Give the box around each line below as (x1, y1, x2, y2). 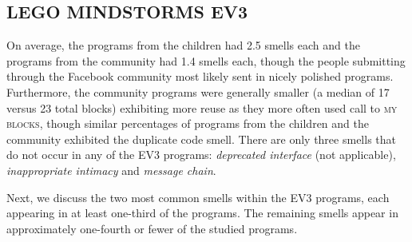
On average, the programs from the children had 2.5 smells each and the (6, 37, 360, 54)
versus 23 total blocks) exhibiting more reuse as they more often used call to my (6, 99, 398, 116)
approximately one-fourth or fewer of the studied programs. (6, 220, 298, 236)
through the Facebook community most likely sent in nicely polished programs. (6, 68, 394, 85)
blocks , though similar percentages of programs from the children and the (6, 115, 369, 132)
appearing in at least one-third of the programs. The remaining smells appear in (6, 204, 398, 221)
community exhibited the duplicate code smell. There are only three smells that (6, 130, 396, 147)
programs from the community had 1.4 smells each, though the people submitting (6, 52, 406, 69)
